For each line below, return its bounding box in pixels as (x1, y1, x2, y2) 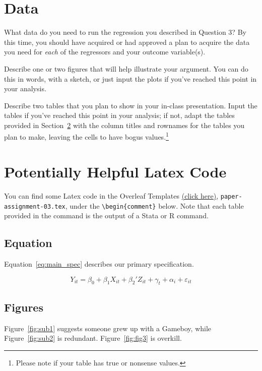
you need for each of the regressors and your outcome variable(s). (4, 46, 206, 57)
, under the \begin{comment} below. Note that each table (65, 200, 244, 211)
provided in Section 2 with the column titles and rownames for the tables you (4, 119, 245, 130)
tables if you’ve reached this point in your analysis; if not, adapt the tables (4, 110, 235, 120)
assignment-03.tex (4, 203, 65, 210)
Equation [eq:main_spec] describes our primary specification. (4, 259, 194, 269)
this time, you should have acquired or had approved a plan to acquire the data (4, 36, 250, 47)
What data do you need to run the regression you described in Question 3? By (4, 27, 246, 37)
